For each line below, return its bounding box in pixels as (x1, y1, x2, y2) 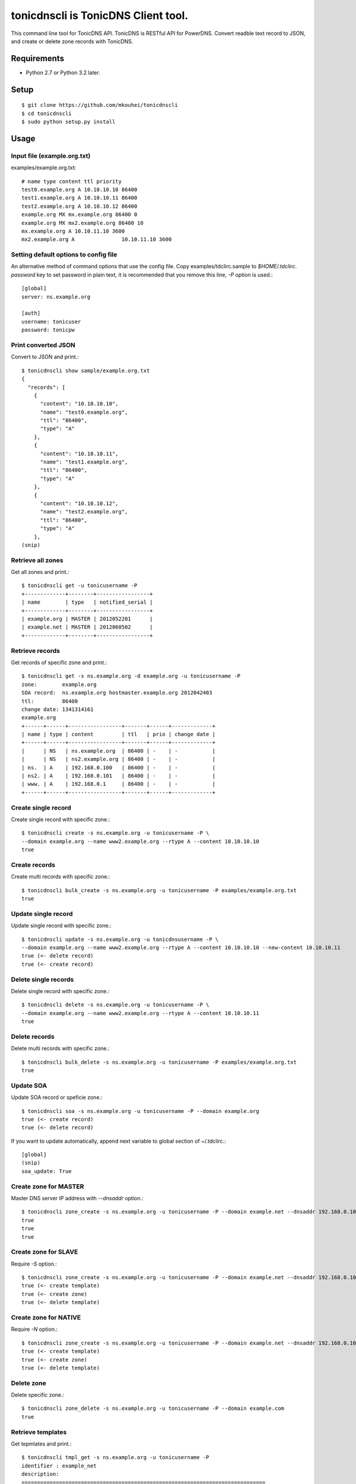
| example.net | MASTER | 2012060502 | (21, 624, 154, 630)
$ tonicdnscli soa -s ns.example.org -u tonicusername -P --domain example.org (21, 1108, 259, 1114)
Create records (11, 861, 56, 869)
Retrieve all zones (11, 556, 63, 564)
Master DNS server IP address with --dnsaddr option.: (11, 1194, 144, 1201)
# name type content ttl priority (21, 178, 122, 185)
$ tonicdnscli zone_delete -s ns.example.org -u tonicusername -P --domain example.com (21, 1405, 285, 1412)
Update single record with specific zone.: (11, 922, 112, 929)
